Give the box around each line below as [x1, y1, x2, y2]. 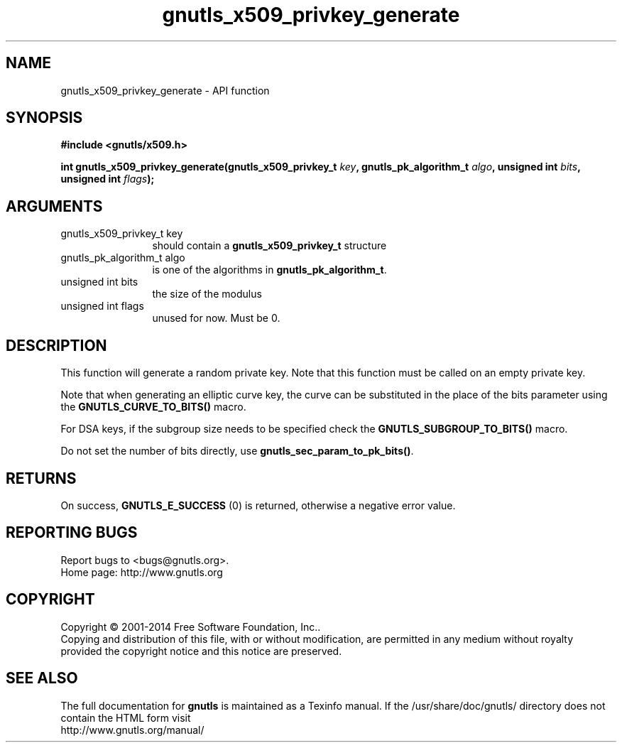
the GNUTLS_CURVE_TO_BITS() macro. [60, 401, 246, 413]
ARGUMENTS [6, 197, 103, 215]
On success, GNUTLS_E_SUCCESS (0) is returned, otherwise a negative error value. [60, 499, 456, 511]
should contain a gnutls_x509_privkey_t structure [152, 239, 387, 252]
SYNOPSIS [6, 109, 83, 127]
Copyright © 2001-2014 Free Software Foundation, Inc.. [60, 620, 321, 633]
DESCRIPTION [6, 336, 107, 354]
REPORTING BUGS [6, 524, 138, 542]
